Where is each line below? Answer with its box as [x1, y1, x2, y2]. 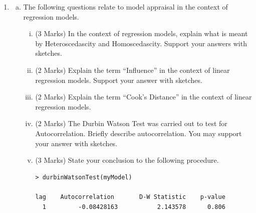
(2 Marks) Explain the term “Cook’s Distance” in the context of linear [35, 91, 252, 102]
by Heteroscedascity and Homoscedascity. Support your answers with [35, 38, 247, 48]
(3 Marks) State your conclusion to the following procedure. [35, 155, 219, 165]
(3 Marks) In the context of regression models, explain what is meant [35, 28, 248, 39]
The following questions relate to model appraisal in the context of [23, 2, 228, 12]
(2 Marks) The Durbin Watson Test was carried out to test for [35, 118, 227, 129]
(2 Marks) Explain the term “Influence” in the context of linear [35, 64, 230, 75]
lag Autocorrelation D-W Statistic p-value [35, 193, 225, 200]
